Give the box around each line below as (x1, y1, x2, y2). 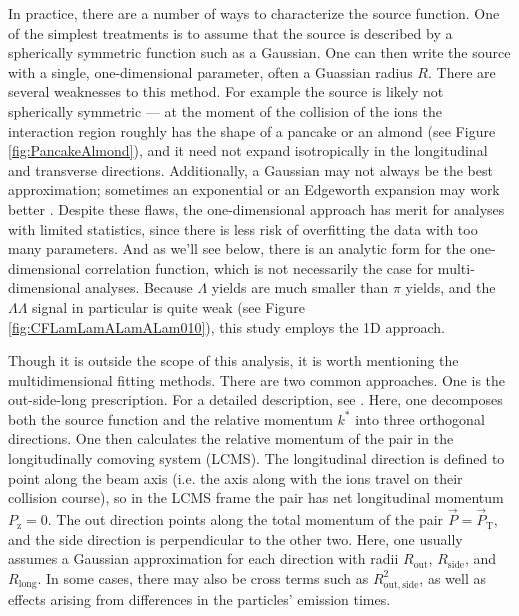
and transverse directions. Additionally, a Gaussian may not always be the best (8, 159, 493, 180)
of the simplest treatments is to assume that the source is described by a (8, 22, 453, 43)
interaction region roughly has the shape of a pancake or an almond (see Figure (8, 120, 496, 141)
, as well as (419, 567, 486, 588)
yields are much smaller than (211, 277, 389, 298)
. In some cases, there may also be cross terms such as (37, 567, 369, 588)
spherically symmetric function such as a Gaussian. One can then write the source (8, 42, 511, 63)
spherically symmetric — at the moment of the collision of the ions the (8, 100, 442, 121)
